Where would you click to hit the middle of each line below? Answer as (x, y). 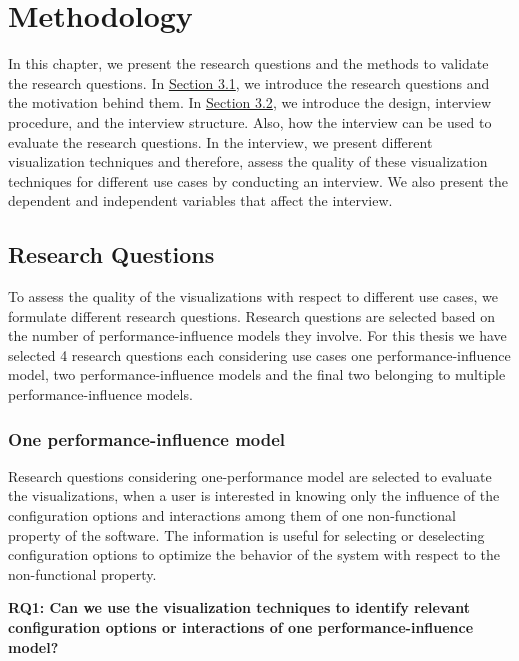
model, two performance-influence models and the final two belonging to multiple (257, 374)
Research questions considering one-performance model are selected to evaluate (250, 475)
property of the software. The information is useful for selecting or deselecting (246, 534)
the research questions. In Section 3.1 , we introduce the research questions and (249, 82)
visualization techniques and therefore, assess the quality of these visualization (248, 161)
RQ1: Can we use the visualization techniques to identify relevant (239, 607)
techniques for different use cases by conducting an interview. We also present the (258, 180)
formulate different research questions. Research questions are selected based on (252, 315)
